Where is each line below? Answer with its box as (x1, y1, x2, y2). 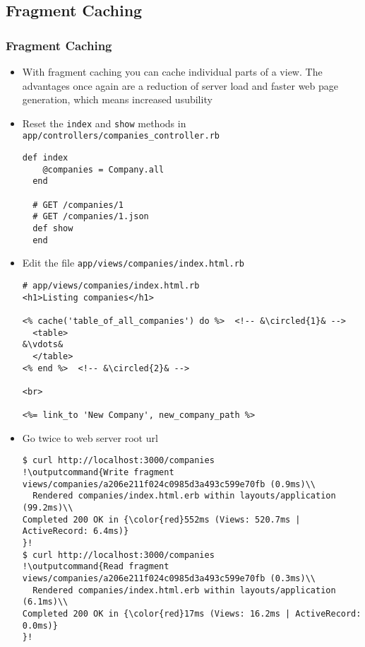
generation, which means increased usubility (22, 92, 213, 107)
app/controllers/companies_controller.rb (22, 131, 220, 141)
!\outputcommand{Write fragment (22, 467, 174, 478)
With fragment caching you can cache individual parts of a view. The (22, 64, 323, 78)
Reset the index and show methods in (22, 115, 186, 130)
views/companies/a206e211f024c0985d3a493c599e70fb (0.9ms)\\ (22, 479, 316, 489)
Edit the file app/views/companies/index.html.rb (22, 255, 245, 270)
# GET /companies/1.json (32, 211, 149, 222)
